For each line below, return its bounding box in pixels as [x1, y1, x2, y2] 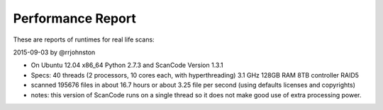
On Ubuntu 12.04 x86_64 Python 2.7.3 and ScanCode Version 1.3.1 [30, 61, 223, 70]
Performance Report [13, 11, 136, 26]
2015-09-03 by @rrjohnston [13, 48, 96, 56]
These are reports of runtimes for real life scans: [13, 35, 155, 44]
